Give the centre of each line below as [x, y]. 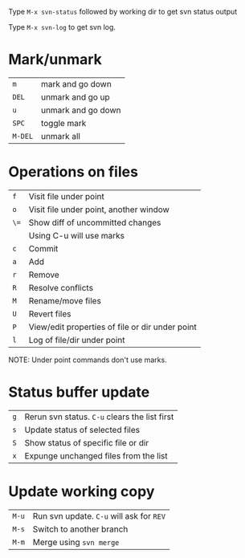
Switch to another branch [80, 529]
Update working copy [82, 491]
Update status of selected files [82, 430]
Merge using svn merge [76, 542]
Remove [44, 275]
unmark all [60, 136]
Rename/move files [65, 300]
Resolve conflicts [61, 287]
